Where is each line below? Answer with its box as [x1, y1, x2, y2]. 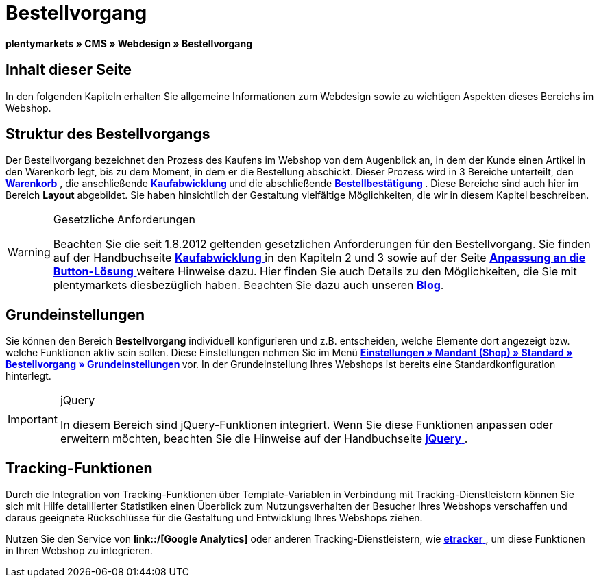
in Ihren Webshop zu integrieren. [5, 545, 153, 557]
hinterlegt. [5, 370, 51, 382]
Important [8, 412, 58, 427]
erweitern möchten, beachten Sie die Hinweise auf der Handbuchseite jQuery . [60, 432, 468, 446]
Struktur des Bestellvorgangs [5, 125, 210, 143]
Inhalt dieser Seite [5, 61, 132, 79]
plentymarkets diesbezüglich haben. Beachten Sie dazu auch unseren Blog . [53, 278, 444, 293]
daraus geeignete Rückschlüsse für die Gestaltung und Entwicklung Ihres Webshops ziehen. [5, 512, 423, 524]
